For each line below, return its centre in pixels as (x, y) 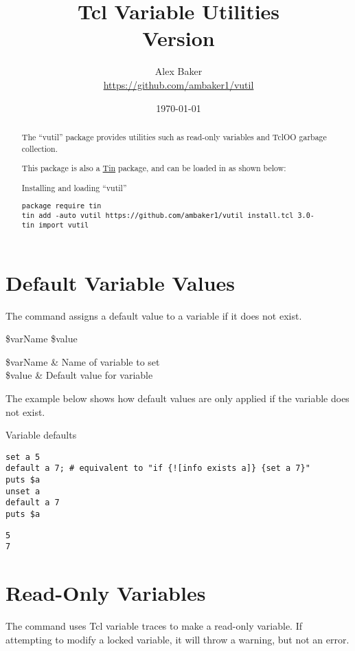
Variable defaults (41, 435)
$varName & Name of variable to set (83, 361)
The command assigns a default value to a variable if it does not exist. (154, 315)
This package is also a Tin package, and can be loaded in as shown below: (154, 168)
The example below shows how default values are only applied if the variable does (177, 398)
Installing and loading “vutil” (74, 187)
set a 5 (23, 457)
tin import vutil (55, 225)
